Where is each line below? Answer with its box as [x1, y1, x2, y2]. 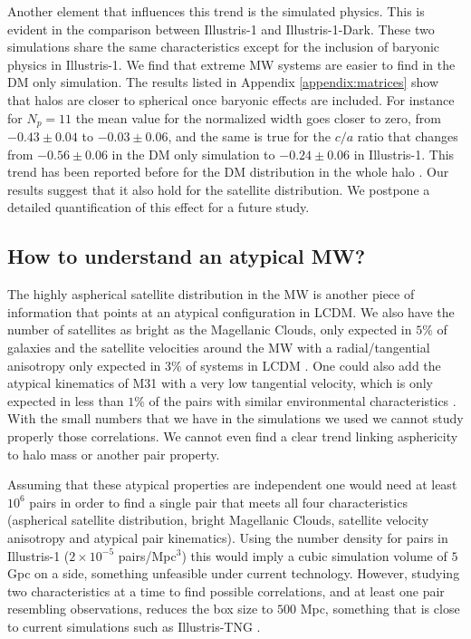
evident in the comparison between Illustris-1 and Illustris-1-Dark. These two [7, 19, 435, 38]
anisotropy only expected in [7, 355, 161, 374]
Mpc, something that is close [300, 599, 460, 618]
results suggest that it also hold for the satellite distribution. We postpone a [7, 179, 430, 198]
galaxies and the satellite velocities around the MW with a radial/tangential [7, 337, 430, 356]
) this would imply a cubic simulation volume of [181, 546, 447, 565]
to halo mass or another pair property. [7, 444, 220, 463]
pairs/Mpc [118, 546, 177, 565]
